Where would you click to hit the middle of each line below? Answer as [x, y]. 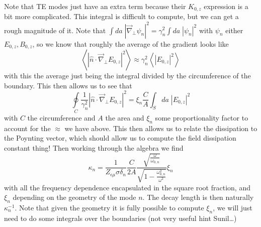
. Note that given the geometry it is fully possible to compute [109, 207]
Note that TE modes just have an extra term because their [95, 6]
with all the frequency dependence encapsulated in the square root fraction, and [127, 187]
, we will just [233, 207]
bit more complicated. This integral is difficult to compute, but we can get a [121, 16]
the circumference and [61, 118]
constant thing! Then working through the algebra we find [94, 148]
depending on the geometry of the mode [74, 197]
